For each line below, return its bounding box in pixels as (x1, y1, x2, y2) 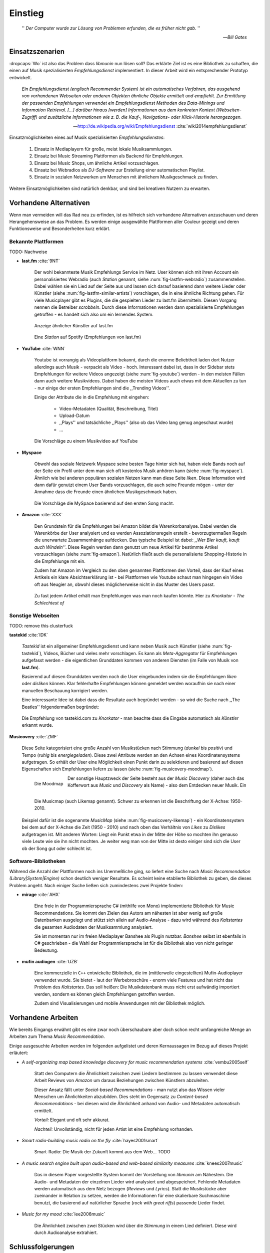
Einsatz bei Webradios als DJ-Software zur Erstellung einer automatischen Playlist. (34, 167, 205, 173)
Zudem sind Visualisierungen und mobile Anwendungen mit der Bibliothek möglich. (34, 1000, 205, 1006)
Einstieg (9, 8, 44, 19)
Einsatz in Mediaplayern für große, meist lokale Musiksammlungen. (34, 146, 172, 152)
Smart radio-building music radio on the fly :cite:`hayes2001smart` (21, 1138, 159, 1144)
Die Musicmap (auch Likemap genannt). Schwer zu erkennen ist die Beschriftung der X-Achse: (34, 798, 229, 804)
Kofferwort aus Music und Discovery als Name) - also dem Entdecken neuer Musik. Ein (67, 782, 246, 788)
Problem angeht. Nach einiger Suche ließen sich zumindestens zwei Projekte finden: (9, 882, 183, 888)
